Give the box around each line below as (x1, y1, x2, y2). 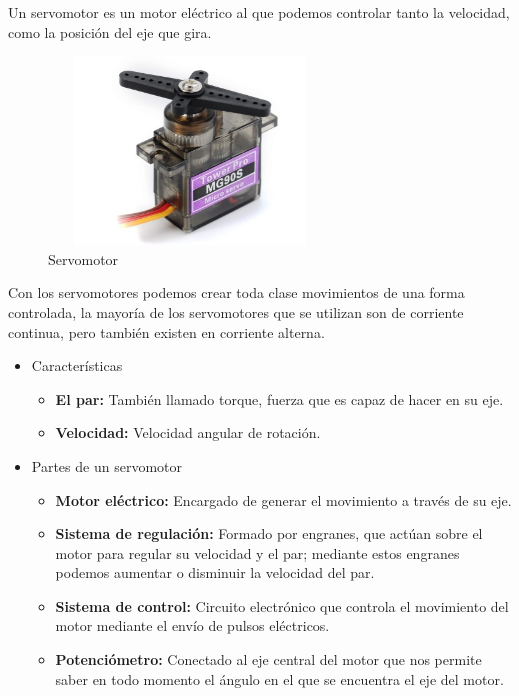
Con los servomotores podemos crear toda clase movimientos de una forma (8, 282, 465, 303)
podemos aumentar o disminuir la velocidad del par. (55, 562, 375, 583)
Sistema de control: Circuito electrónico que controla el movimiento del (55, 595, 509, 616)
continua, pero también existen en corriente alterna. (8, 321, 325, 342)
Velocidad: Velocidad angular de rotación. (55, 422, 321, 443)
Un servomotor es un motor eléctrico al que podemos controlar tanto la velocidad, (8, 2, 510, 22)
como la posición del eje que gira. (8, 21, 212, 42)
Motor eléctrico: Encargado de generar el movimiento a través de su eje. (55, 489, 512, 510)
